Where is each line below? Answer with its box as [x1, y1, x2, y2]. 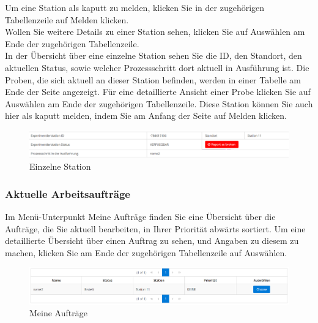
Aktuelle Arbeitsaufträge [5, 186, 130, 201]
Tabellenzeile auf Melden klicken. [5, 13, 129, 26]
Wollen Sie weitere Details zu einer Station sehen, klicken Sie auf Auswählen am [5, 25, 305, 38]
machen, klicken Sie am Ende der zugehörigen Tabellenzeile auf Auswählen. [5, 246, 287, 259]
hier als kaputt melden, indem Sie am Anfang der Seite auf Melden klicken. [5, 109, 287, 122]
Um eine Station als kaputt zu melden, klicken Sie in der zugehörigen [5, 1, 265, 13]
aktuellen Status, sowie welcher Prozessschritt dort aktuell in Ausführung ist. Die [5, 61, 309, 74]
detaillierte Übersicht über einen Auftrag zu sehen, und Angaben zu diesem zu [5, 234, 299, 247]
